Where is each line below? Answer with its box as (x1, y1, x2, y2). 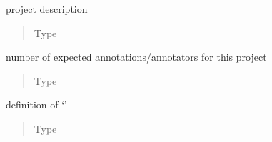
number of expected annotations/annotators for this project (6, 49, 267, 64)
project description (6, 1, 88, 16)
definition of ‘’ (6, 97, 67, 112)
